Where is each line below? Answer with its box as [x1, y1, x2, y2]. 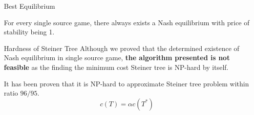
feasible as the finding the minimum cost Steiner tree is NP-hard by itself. [4, 62, 229, 72]
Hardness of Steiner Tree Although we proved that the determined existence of [4, 43, 239, 53]
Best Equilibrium [4, 1, 55, 11]
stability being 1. [4, 27, 55, 37]
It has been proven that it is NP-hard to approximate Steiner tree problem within [4, 78, 249, 88]
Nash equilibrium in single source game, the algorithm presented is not [4, 52, 230, 63]
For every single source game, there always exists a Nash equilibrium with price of [4, 17, 250, 27]
